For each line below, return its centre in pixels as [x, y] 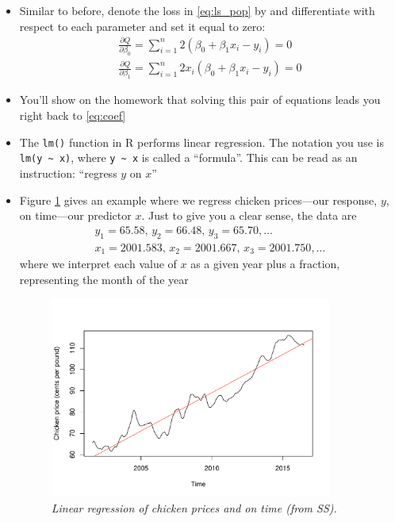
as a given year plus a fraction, [265, 263]
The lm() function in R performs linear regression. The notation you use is [201, 142]
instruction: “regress [68, 173]
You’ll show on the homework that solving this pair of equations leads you [200, 100]
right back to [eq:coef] [73, 115]
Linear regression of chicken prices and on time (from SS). [194, 507]
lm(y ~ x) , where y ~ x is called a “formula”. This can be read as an [188, 157]
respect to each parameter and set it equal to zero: [142, 26]
